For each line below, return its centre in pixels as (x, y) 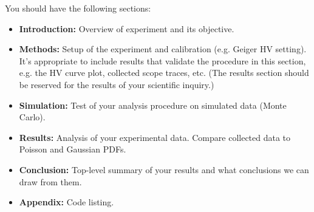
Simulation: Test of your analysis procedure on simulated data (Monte (153, 105)
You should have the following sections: (78, 8)
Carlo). (32, 117)
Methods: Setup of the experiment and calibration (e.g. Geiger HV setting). (163, 49)
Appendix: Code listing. (67, 202)
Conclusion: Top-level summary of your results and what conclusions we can (164, 169)
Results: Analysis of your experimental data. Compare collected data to (155, 137)
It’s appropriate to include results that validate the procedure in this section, (162, 60)
